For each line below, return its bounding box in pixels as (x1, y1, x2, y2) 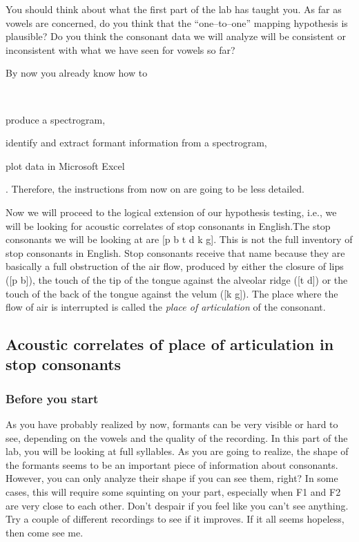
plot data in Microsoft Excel (6, 158, 125, 173)
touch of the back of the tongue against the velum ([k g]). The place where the (6, 286, 338, 300)
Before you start (6, 389, 99, 407)
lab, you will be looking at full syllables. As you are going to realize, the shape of (6, 444, 349, 458)
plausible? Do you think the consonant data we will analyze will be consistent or (6, 29, 346, 43)
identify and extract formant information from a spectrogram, (6, 135, 267, 150)
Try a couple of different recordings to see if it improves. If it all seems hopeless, (6, 512, 345, 526)
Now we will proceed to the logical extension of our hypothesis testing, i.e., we (6, 204, 337, 219)
